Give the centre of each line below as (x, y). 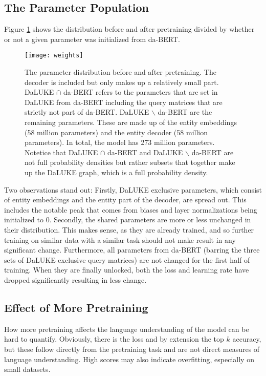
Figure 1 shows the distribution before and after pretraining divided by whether (129, 29)
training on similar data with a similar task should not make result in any (120, 239)
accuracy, (247, 339)
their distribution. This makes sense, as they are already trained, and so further (129, 229)
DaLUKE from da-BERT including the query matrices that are (124, 102)
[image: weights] (54, 56)
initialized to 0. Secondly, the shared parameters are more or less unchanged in (128, 220)
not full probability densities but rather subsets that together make (130, 162)
